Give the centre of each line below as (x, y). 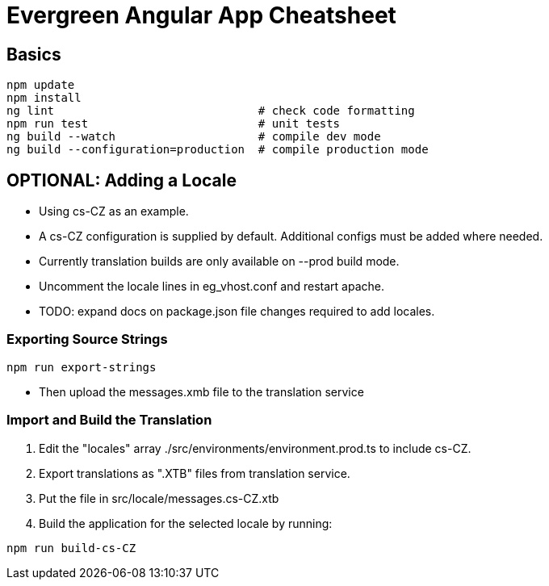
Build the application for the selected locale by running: (186, 523)
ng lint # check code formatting (211, 111)
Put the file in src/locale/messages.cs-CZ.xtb (159, 498)
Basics (34, 54)
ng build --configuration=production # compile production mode (218, 150)
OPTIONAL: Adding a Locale (122, 180)
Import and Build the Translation (109, 420)
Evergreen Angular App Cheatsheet (201, 15)
